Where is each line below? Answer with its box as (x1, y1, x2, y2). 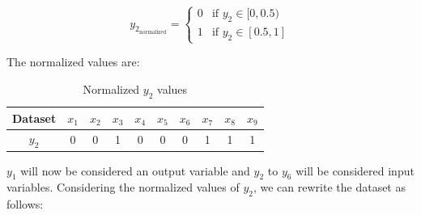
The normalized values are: (6, 53, 140, 70)
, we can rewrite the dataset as (253, 179, 406, 196)
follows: (6, 196, 44, 213)
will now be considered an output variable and (20, 162, 250, 179)
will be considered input (296, 162, 415, 179)
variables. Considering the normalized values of (6, 179, 240, 196)
